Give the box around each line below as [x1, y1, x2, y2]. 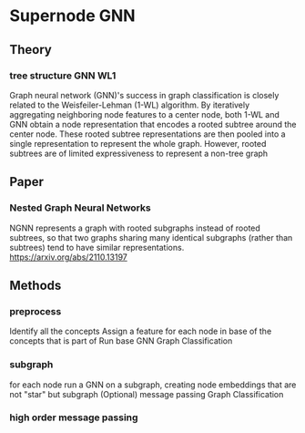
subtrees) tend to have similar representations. [9, 242, 185, 253]
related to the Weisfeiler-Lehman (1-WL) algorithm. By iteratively [9, 99, 250, 110]
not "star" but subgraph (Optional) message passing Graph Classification [9, 388, 284, 399]
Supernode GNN [9, 5, 136, 26]
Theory [9, 42, 53, 57]
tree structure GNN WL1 [9, 69, 117, 82]
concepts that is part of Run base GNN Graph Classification [9, 335, 233, 346]
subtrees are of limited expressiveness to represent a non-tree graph [9, 148, 269, 159]
